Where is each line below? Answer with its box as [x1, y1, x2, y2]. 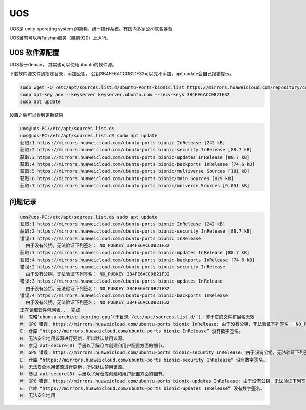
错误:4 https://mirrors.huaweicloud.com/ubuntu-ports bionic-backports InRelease [20, 292, 228, 298]
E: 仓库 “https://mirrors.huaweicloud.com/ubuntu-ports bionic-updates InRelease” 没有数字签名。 [20, 386, 265, 391]
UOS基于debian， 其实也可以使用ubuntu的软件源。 [9, 61, 117, 67]
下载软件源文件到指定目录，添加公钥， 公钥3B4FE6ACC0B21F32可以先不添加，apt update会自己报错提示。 [9, 71, 235, 77]
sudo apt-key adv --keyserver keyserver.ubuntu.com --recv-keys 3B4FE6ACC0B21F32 [20, 92, 231, 97]
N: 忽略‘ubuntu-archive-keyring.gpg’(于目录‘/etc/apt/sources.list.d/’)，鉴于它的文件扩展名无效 [20, 314, 255, 320]
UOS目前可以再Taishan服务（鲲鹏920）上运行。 [9, 35, 111, 41]
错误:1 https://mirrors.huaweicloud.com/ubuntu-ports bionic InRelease [20, 235, 201, 241]
